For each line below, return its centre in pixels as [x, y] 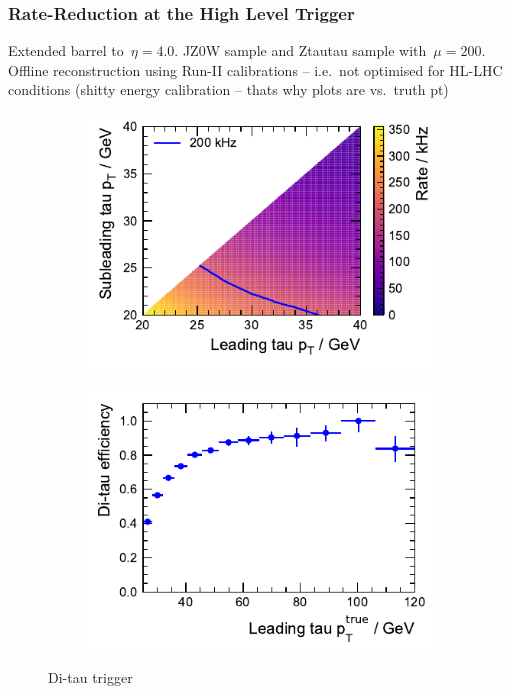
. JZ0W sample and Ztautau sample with [300, 50]
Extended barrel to [66, 50]
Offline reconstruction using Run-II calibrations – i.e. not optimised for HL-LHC [255, 69]
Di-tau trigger [90, 676]
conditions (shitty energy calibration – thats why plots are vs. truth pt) [228, 89]
